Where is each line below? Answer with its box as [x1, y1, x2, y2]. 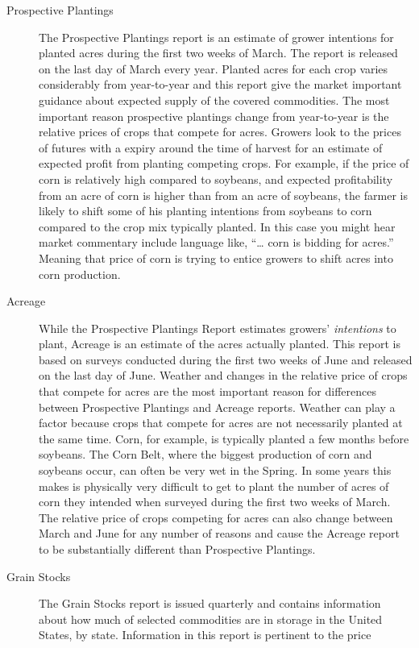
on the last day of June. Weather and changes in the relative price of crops [39, 367, 408, 384]
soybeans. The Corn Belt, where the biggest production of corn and [39, 446, 372, 463]
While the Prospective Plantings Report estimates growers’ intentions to [39, 319, 396, 336]
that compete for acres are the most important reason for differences [39, 383, 376, 400]
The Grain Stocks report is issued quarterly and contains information [39, 595, 381, 612]
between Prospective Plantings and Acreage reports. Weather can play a [39, 398, 396, 415]
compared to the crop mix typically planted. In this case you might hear [39, 218, 396, 235]
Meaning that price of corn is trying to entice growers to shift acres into [39, 249, 393, 266]
